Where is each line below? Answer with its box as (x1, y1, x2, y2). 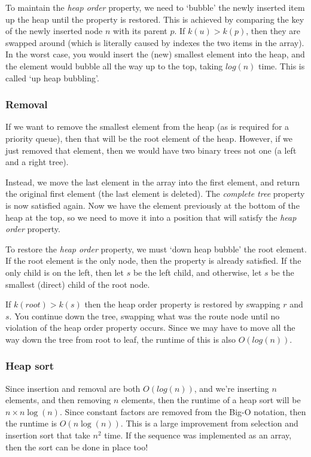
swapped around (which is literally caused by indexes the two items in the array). (5, 36, 304, 48)
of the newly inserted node (5, 25, 103, 37)
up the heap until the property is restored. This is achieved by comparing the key (5, 13, 304, 25)
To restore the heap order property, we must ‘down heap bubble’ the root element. (5, 242, 307, 255)
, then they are (246, 25, 300, 37)
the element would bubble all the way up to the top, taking (5, 59, 223, 72)
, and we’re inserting (194, 382, 269, 394)
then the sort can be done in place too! (5, 440, 148, 453)
